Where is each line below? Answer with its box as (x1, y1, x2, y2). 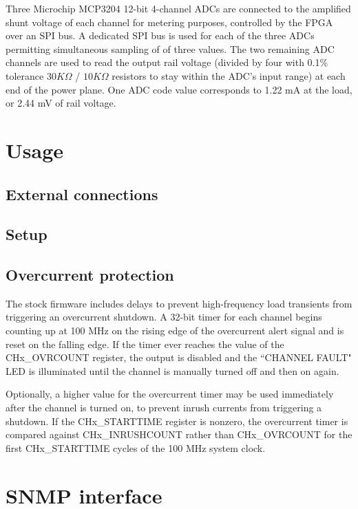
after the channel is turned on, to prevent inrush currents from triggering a (6, 400, 322, 415)
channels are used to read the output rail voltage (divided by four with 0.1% (6, 55, 328, 69)
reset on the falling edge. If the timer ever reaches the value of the (6, 336, 284, 351)
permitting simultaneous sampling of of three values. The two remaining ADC (6, 41, 335, 56)
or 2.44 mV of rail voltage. (6, 96, 116, 110)
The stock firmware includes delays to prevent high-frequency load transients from (6, 296, 352, 310)
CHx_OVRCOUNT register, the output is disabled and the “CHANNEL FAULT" (6, 350, 352, 365)
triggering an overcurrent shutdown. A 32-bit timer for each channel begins (6, 310, 322, 324)
